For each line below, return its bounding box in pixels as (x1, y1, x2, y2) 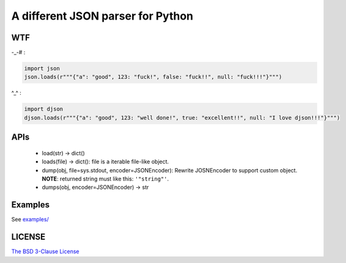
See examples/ (11, 216, 49, 223)
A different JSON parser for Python (11, 9, 194, 23)
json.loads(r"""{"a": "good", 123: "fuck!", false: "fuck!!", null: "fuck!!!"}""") (24, 73, 282, 81)
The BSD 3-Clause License (11, 248, 79, 255)
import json (24, 65, 61, 72)
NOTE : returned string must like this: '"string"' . (42, 175, 169, 182)
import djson (24, 106, 64, 113)
